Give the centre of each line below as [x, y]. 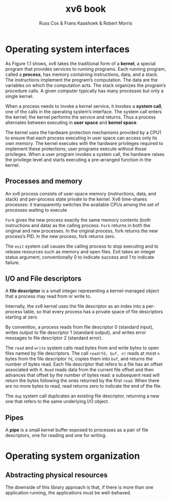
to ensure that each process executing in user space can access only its [81, 138]
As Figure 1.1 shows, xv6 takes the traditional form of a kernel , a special [80, 63]
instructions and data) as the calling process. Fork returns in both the [78, 225]
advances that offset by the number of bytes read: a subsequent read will [82, 375]
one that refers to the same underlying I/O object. [57, 402]
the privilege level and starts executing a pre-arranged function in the [78, 159]
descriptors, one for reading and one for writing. [56, 435]
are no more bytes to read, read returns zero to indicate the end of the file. [83, 386]
